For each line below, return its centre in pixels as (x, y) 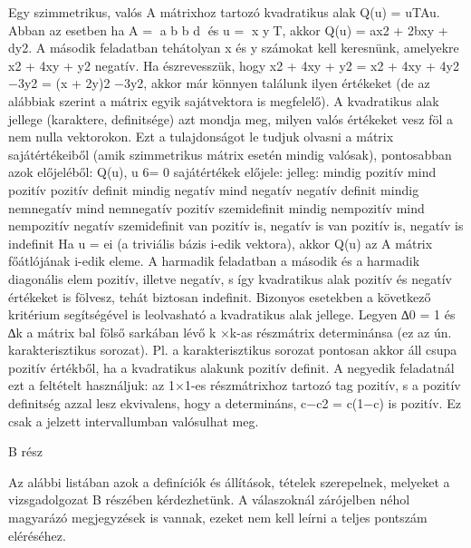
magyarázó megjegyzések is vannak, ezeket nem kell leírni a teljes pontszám (218, 518)
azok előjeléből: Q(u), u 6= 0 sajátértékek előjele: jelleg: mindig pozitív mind (222, 172)
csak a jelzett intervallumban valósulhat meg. (134, 421)
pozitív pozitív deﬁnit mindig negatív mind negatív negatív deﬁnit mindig (214, 189)
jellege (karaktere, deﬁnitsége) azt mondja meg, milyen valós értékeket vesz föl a (231, 118)
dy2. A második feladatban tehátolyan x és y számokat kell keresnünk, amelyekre (234, 48)
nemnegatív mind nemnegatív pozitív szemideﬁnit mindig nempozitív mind (216, 207)
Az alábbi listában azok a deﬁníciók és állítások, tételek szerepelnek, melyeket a (229, 481)
